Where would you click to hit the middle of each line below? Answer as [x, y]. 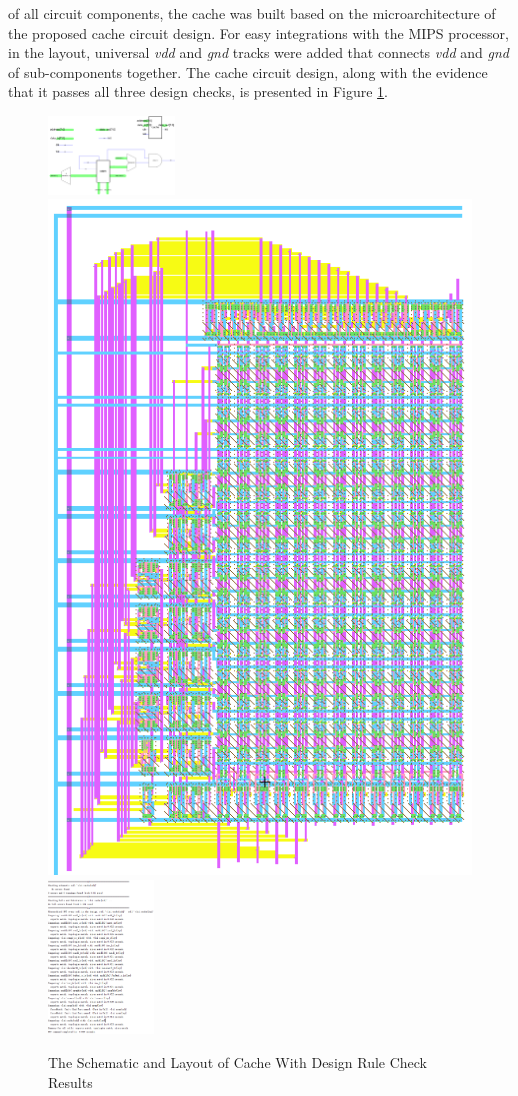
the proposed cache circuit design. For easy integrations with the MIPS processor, [258, 32]
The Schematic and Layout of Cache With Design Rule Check [238, 1062]
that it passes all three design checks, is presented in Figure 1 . [198, 91]
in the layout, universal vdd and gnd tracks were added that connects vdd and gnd [258, 52]
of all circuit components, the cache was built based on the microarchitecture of [252, 13]
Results [70, 1081]
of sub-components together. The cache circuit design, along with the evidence [248, 71]
